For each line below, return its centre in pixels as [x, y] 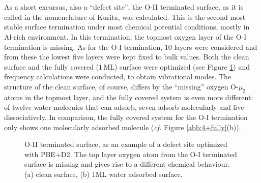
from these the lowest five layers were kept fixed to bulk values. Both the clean [127, 57]
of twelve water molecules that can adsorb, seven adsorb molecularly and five [124, 107]
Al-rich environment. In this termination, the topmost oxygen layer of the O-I [125, 36]
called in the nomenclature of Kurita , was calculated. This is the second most [125, 17]
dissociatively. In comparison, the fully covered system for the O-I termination [126, 117]
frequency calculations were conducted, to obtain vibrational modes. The [118, 77]
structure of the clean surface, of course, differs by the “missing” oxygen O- [121, 86]
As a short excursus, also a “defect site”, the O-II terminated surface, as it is [124, 7]
